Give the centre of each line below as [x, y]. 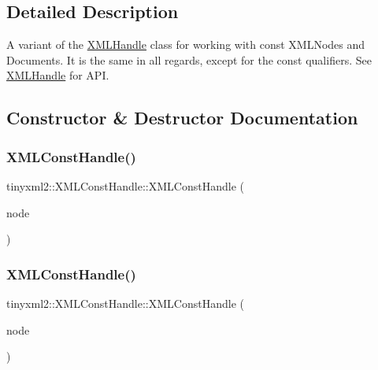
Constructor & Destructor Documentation [182, 118]
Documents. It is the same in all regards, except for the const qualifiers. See [189, 59]
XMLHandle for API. [58, 75]
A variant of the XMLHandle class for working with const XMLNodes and [186, 44]
